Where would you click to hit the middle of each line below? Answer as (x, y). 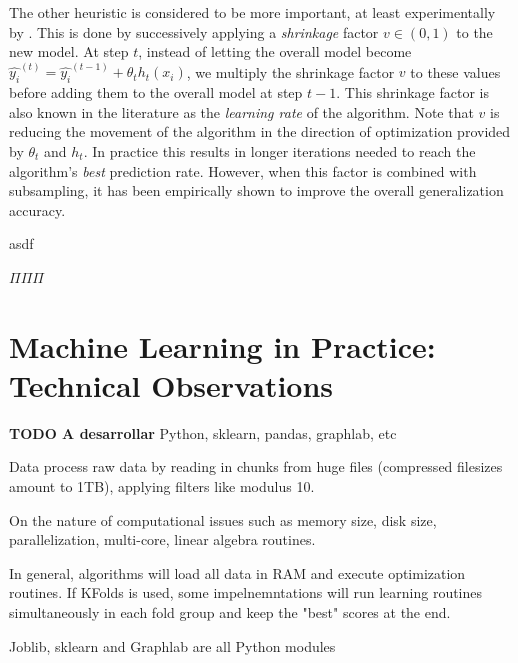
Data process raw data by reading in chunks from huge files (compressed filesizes (256, 466)
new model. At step (69, 51)
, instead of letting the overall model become (275, 51)
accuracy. (37, 209)
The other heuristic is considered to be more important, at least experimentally (252, 12)
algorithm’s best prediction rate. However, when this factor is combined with (243, 170)
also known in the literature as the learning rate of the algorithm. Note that (241, 111)
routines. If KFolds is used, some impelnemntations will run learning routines (246, 592)
